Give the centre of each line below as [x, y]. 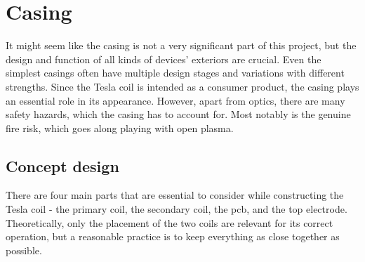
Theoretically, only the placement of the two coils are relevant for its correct [170, 222]
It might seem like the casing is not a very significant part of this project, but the [181, 45]
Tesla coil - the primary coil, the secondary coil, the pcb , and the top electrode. [177, 209]
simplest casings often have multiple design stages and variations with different [175, 73]
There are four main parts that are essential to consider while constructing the [175, 195]
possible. [24, 250]
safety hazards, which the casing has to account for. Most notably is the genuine [178, 114]
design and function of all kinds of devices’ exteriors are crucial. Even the [164, 59]
